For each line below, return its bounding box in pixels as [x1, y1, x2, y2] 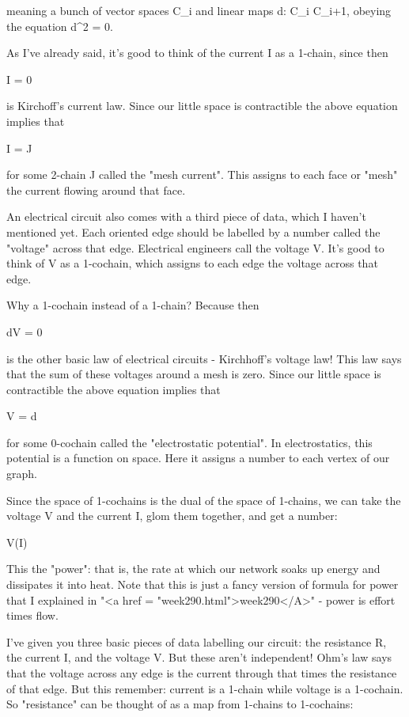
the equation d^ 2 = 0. [6, 17, 113, 34]
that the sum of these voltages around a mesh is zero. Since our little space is [6, 366, 381, 382]
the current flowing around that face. [6, 181, 186, 198]
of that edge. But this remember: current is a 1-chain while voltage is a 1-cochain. [6, 680, 403, 696]
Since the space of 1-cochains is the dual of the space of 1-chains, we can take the [6, 491, 401, 508]
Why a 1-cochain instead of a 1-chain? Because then [6, 297, 259, 313]
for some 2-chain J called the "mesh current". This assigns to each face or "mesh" [6, 166, 398, 183]
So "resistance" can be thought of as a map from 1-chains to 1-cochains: [6, 696, 354, 712]
